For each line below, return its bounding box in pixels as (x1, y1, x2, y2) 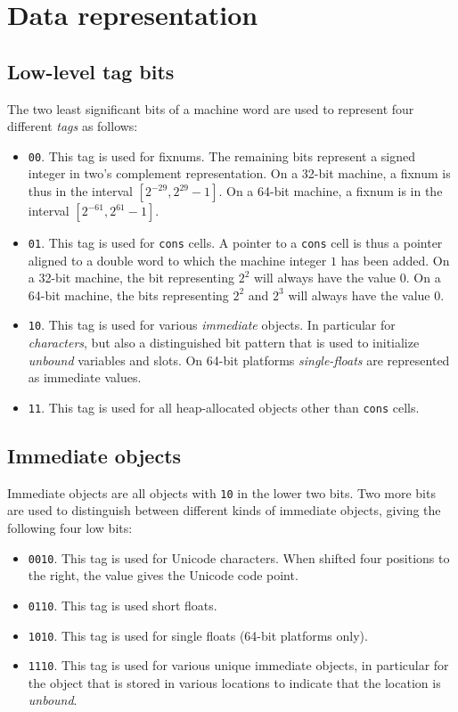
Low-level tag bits (7, 57, 175, 85)
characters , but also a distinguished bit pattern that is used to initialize (28, 333, 420, 352)
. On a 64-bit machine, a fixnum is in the (218, 182, 443, 201)
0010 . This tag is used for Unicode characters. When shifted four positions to (28, 548, 450, 567)
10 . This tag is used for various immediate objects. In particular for (28, 315, 396, 334)
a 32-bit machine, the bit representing (28, 268, 234, 287)
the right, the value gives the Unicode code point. (28, 566, 299, 585)
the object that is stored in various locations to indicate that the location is (28, 673, 441, 692)
